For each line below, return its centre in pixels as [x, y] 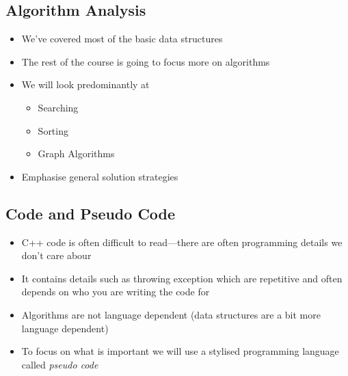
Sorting [53, 130]
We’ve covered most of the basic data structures [122, 39]
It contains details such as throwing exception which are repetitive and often [182, 278]
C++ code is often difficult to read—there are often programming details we [182, 242]
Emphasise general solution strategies [100, 176]
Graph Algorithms [76, 153]
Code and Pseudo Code [91, 213]
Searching [58, 107]
